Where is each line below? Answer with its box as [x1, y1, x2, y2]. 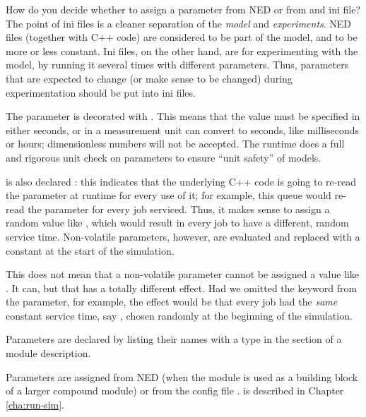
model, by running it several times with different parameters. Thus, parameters [6, 57, 349, 72]
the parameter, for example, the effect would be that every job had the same [6, 294, 338, 309]
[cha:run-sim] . [6, 397, 64, 411]
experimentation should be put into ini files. [6, 85, 196, 99]
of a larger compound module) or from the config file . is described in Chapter [6, 383, 344, 398]
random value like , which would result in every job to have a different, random [6, 215, 349, 230]
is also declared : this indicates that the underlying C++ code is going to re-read [6, 174, 356, 188]
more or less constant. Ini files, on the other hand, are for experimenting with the [6, 43, 358, 58]
